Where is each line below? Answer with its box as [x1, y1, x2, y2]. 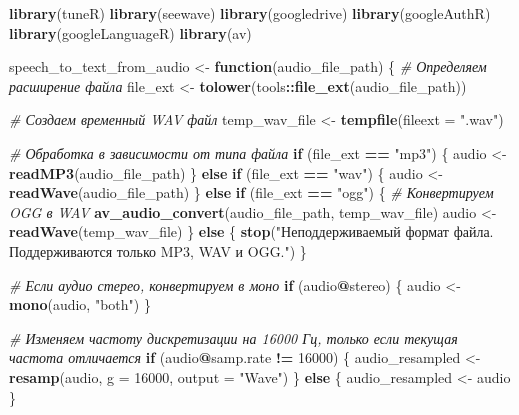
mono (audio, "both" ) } [9, 294, 151, 315]
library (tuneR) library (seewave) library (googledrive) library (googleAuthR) [9, 3, 491, 23]
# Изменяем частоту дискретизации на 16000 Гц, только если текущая [9, 327, 458, 348]
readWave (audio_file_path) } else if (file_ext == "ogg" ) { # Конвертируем [9, 182, 494, 203]
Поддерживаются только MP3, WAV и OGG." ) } [9, 240, 307, 261]
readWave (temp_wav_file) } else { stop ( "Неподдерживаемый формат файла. [9, 221, 494, 242]
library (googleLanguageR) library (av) [9, 22, 252, 43]
